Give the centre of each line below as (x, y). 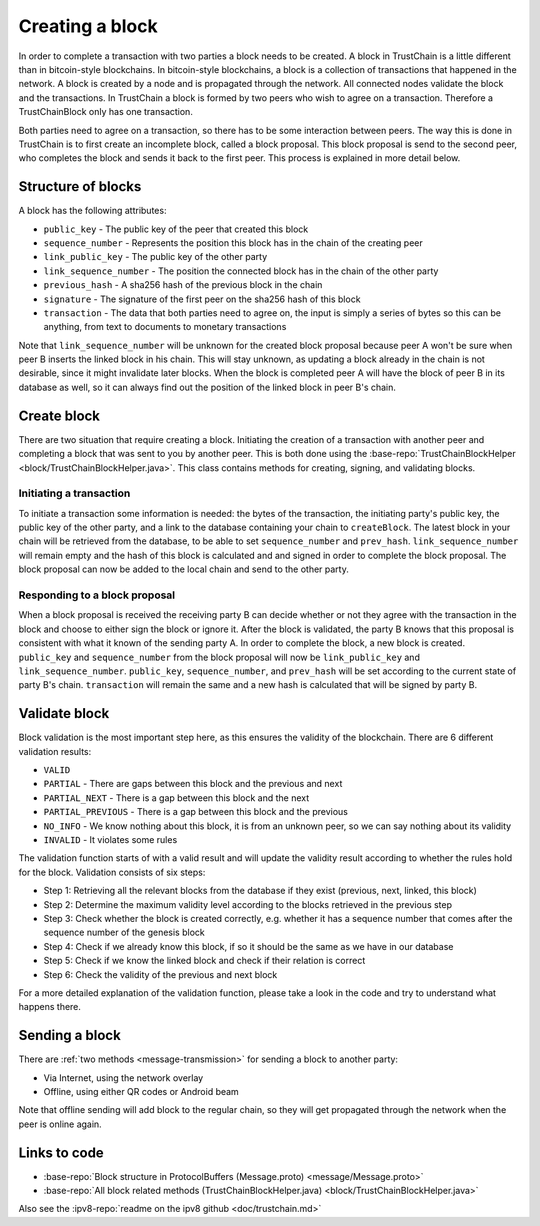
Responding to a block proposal (97, 595)
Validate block (64, 713)
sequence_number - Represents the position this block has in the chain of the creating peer (233, 242)
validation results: (55, 751)
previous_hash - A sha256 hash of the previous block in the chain (183, 285)
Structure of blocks (80, 186)
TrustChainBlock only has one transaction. (106, 112)
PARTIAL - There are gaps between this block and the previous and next (193, 784)
